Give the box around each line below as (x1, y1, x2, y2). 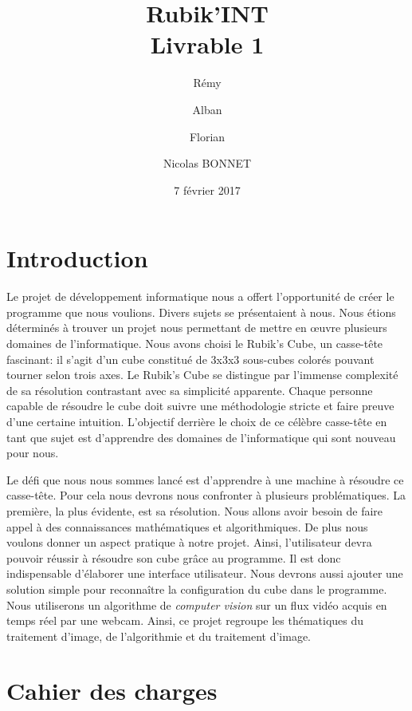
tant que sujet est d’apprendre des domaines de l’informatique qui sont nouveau (6, 429, 396, 445)
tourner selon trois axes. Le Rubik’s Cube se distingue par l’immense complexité (6, 366, 398, 383)
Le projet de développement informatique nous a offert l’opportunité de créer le (6, 288, 394, 305)
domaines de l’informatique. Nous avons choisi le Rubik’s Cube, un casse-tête (6, 335, 383, 351)
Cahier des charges (6, 674, 218, 707)
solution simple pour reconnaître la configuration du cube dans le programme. (6, 580, 387, 597)
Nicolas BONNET (163, 155, 252, 172)
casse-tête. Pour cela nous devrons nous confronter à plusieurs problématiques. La (6, 487, 406, 504)
